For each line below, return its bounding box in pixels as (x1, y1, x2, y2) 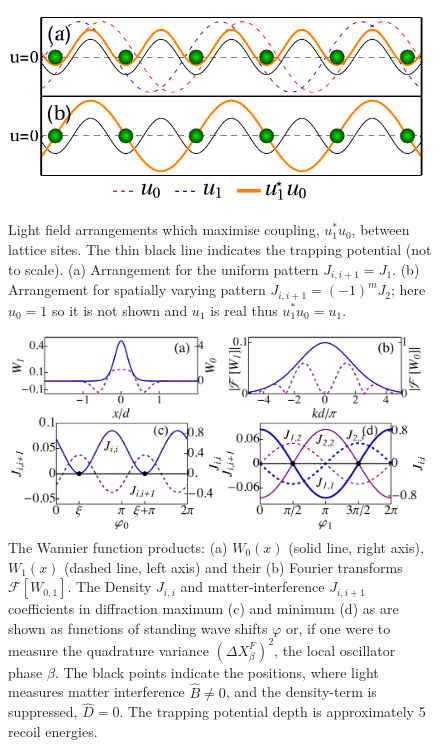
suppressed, (8, 701, 78, 722)
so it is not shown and (52, 299, 188, 320)
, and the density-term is (225, 681, 377, 702)
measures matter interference (8, 681, 185, 702)
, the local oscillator (274, 639, 396, 660)
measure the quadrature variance (8, 639, 209, 660)
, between (351, 219, 410, 240)
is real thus (210, 299, 278, 320)
